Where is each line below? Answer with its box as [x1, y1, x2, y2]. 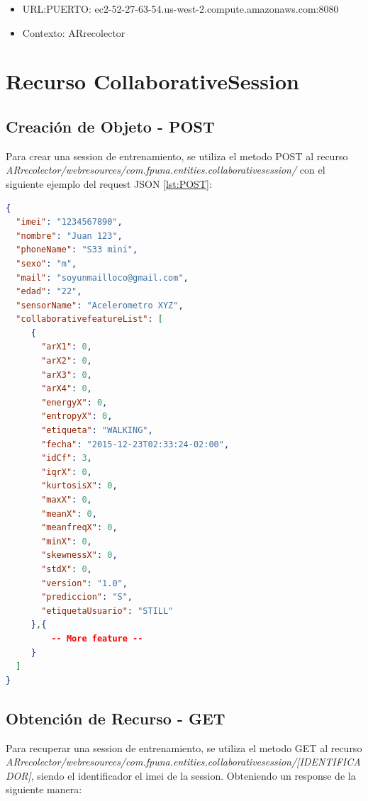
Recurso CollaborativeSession [6, 67, 299, 96]
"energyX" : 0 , [41, 397, 108, 408]
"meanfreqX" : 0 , [41, 522, 118, 533]
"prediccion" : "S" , [41, 592, 133, 603]
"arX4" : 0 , [41, 383, 92, 394]
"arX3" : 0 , [41, 369, 92, 380]
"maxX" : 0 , [41, 495, 92, 505]
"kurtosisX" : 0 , [41, 481, 118, 491]
